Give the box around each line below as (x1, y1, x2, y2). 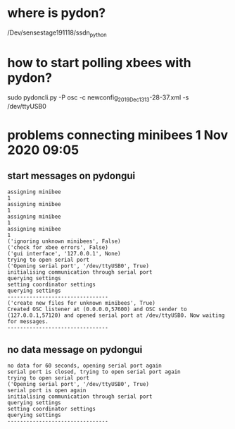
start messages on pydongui (7, 170, 136, 182)
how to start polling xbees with (7, 54, 191, 71)
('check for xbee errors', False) (7, 244, 109, 251)
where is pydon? (7, 5, 106, 21)
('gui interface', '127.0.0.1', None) (7, 250, 121, 258)
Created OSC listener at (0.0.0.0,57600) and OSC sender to (7, 306, 188, 313)
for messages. (7, 318, 49, 325)
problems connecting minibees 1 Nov (7, 127, 229, 143)
